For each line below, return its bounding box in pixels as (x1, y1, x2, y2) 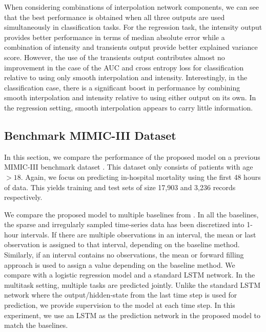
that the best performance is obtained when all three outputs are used (4, 11, 225, 22)
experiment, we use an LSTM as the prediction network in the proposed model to (4, 309, 260, 320)
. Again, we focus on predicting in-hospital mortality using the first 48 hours (21, 171, 261, 182)
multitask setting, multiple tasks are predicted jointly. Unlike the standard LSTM (4, 279, 261, 290)
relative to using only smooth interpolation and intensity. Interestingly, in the (4, 72, 248, 83)
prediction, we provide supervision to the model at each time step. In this (4, 300, 235, 310)
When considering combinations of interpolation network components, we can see (4, 2, 259, 12)
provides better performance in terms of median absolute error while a (4, 31, 225, 42)
